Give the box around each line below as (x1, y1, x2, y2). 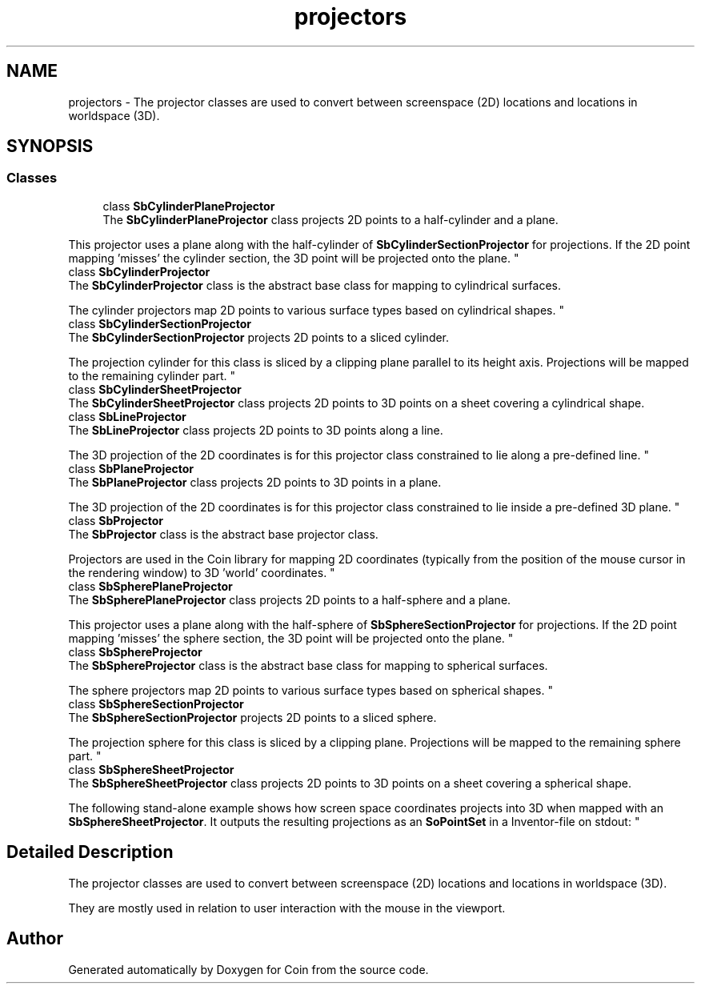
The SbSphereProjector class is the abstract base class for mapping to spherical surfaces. (68, 658, 548, 672)
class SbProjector (68, 513, 164, 527)
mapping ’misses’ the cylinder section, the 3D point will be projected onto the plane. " (68, 251, 519, 265)
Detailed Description (6, 842, 174, 863)
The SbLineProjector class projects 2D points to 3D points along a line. (68, 423, 443, 437)
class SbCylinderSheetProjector (68, 382, 242, 396)
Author (6, 928, 63, 949)
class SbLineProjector (68, 409, 186, 423)
